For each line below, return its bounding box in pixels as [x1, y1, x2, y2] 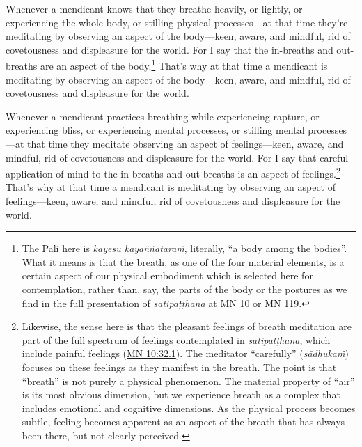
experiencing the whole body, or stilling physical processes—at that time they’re [6, 15, 348, 29]
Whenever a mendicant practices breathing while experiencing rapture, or [6, 109, 320, 123]
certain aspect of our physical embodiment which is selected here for [22, 268, 313, 283]
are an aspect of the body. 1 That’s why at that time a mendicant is [40, 56, 328, 73]
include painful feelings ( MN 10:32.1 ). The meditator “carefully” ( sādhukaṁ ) [22, 346, 349, 361]
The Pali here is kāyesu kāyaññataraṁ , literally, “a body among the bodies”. [22, 241, 347, 256]
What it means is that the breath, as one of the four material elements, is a [22, 254, 345, 269]
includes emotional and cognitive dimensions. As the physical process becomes [22, 400, 356, 415]
